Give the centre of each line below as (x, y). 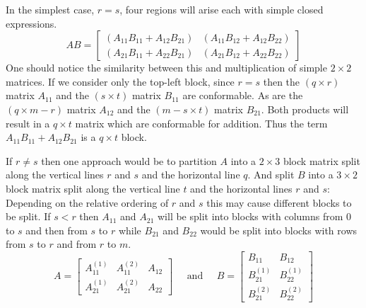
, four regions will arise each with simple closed (222, 9)
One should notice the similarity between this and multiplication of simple (166, 68)
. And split (271, 175)
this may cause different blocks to (279, 202)
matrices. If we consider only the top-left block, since (120, 81)
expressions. (31, 23)
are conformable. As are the (243, 95)
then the (282, 81)
